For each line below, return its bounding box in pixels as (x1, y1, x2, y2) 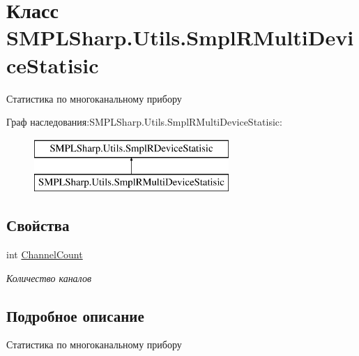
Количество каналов (6, 270, 91, 285)
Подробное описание (6, 304, 144, 326)
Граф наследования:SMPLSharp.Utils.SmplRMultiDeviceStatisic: (6, 114, 282, 129)
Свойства (6, 214, 70, 236)
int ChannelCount (6, 247, 83, 262)
